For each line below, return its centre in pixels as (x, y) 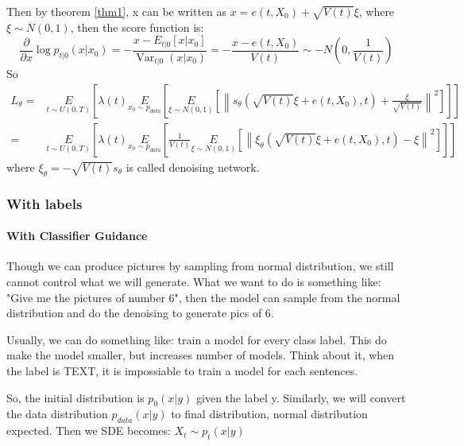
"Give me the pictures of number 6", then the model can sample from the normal (203, 297)
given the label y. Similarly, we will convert (301, 397)
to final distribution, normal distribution (269, 414)
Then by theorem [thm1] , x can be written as (117, 11)
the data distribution (57, 414)
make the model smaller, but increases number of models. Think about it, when (201, 355)
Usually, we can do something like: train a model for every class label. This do (197, 339)
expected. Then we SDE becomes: (89, 430)
